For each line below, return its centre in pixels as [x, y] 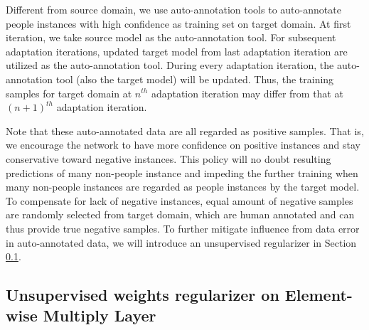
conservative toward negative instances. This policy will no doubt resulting [169, 158]
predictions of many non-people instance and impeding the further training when [182, 172]
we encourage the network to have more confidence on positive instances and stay [183, 145]
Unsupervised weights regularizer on [143, 295]
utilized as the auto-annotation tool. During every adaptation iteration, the [170, 65]
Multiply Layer [100, 315]
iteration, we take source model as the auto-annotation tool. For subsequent [171, 37]
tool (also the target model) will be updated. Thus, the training [195, 79]
